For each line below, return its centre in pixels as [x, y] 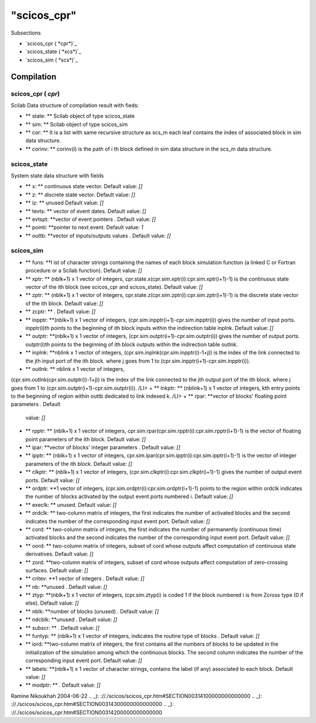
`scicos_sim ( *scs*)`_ [52, 60]
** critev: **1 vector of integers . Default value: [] [85, 579]
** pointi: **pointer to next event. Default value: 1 [84, 227]
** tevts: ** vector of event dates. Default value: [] [86, 211]
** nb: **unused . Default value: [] [66, 586]
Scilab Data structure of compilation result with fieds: [75, 105]
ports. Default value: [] [53, 480]
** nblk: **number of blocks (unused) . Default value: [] [92, 611]
